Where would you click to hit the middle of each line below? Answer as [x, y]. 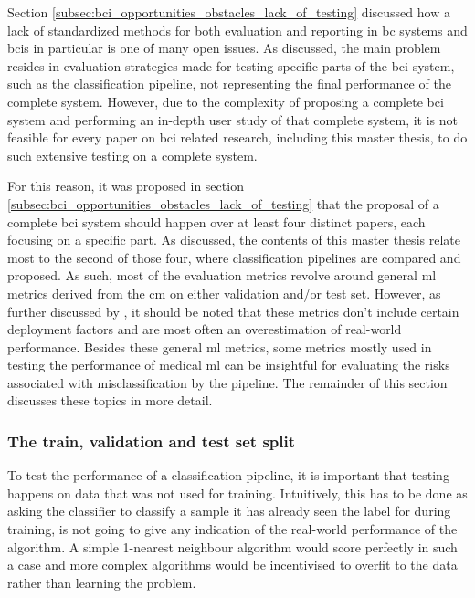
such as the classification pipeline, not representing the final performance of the [229, 84]
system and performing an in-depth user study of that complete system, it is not [232, 119]
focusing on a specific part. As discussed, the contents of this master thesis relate [234, 240]
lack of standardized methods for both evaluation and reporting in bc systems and [237, 30]
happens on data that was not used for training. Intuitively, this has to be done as [237, 493]
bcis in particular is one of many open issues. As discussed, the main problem [224, 48]
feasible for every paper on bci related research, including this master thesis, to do [237, 137]
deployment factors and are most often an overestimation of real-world [205, 329]
